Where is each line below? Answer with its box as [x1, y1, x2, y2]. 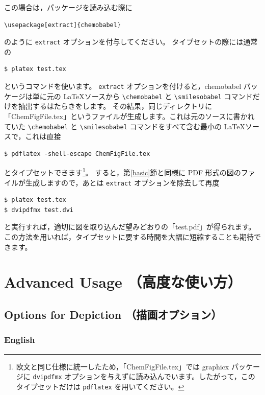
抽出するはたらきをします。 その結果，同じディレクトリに [18, 101, 213, 111]
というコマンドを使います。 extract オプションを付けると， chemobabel [4, 81, 242, 91]
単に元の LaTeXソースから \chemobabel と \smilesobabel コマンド [32, 90, 253, 101]
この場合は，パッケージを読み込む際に [4, 2, 132, 12]
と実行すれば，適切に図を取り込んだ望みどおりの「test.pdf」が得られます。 [4, 221, 256, 232]
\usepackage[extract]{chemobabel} [4, 21, 121, 29]
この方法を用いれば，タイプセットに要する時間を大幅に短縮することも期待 [4, 231, 254, 242]
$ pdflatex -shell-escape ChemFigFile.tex [4, 150, 150, 157]
